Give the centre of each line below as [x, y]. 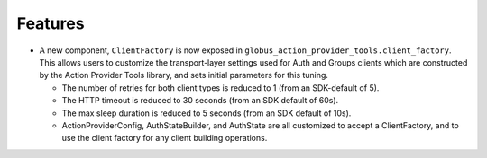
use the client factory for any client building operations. [165, 138]
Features [51, 23]
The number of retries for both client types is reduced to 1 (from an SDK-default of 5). [221, 88]
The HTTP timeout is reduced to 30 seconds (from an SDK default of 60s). [200, 101]
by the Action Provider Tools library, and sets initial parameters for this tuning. [184, 75]
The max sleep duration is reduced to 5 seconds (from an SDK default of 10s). [207, 113]
